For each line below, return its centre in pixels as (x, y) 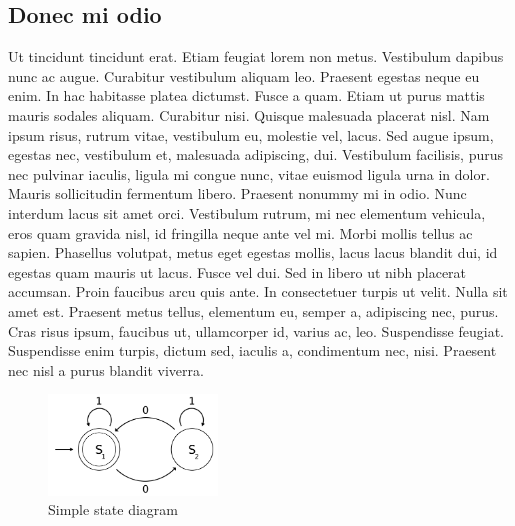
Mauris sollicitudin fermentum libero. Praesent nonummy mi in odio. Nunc (237, 193)
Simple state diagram (113, 509)
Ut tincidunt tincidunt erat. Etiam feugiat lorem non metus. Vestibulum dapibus (256, 56)
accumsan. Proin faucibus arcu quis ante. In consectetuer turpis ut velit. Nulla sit (258, 291)
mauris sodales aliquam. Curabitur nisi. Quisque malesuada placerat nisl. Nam (249, 114)
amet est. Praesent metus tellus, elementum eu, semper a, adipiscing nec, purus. (253, 310)
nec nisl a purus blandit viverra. (106, 369)
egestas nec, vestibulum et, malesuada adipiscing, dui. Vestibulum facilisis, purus (256, 154)
